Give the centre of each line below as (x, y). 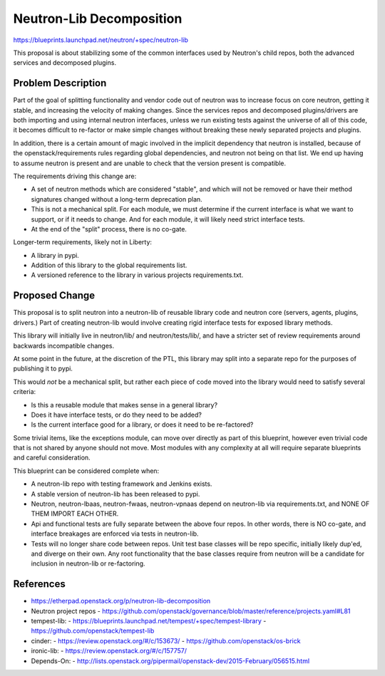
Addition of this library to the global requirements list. (109, 265)
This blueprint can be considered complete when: (86, 471)
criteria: (25, 392)
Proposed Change (54, 296)
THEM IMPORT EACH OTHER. (75, 514)
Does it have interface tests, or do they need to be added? (117, 415)
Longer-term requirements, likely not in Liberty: (83, 242)
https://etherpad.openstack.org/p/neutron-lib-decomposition (121, 601)
